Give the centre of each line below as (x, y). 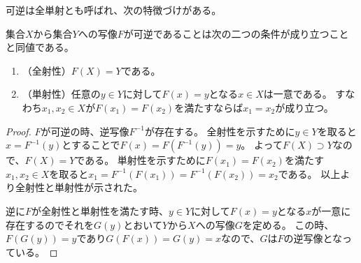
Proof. (19, 131)
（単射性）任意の (61, 94)
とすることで (91, 145)
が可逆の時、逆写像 (85, 131)
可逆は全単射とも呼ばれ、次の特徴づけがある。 (114, 10)
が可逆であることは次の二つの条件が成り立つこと (236, 33)
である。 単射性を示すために (140, 160)
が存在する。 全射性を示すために (220, 131)
